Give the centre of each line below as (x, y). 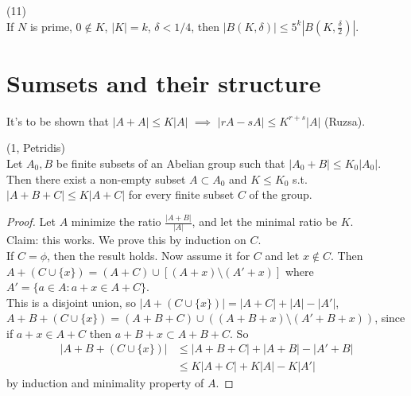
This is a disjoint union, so (71, 302)
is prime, (51, 26)
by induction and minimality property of (105, 382)
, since (390, 318)
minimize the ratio (116, 221)
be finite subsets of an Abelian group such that (171, 163)
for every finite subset (181, 194)
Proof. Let (31, 221)
